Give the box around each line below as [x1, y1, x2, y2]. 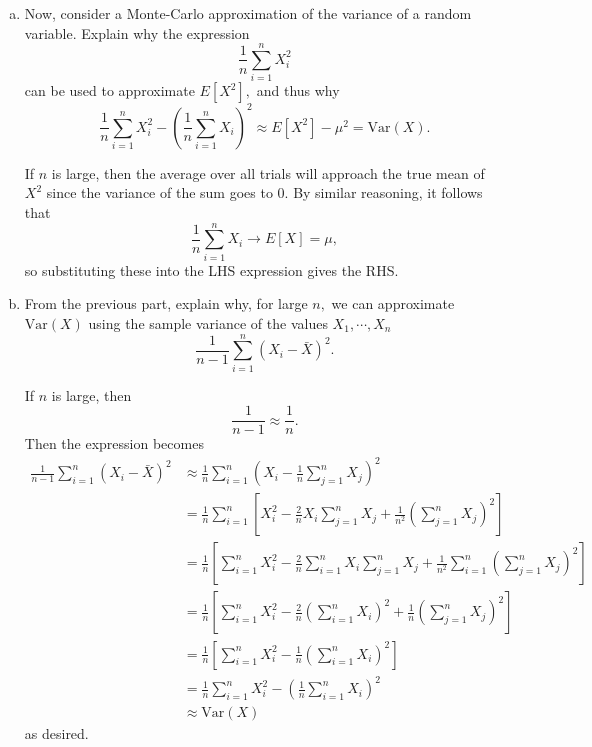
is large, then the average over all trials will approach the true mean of [51, 162, 485, 183]
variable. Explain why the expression [24, 22, 250, 43]
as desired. [24, 723, 89, 744]
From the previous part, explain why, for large [24, 293, 308, 314]
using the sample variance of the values [88, 312, 328, 333]
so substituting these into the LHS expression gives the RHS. [24, 259, 399, 280]
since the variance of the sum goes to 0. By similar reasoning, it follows [46, 182, 483, 203]
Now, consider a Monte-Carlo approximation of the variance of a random [24, 3, 472, 23]
